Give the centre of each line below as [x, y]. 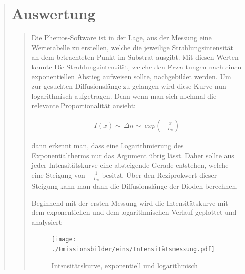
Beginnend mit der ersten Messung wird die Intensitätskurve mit [130, 202]
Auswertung [54, 14]
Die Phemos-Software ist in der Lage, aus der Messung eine [122, 37]
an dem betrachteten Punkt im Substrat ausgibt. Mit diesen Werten [135, 57]
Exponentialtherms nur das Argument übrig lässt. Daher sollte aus [133, 155]
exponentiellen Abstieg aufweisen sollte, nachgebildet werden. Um [131, 76]
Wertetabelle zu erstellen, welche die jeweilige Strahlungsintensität [132, 47]
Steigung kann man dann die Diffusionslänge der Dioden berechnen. [135, 185]
